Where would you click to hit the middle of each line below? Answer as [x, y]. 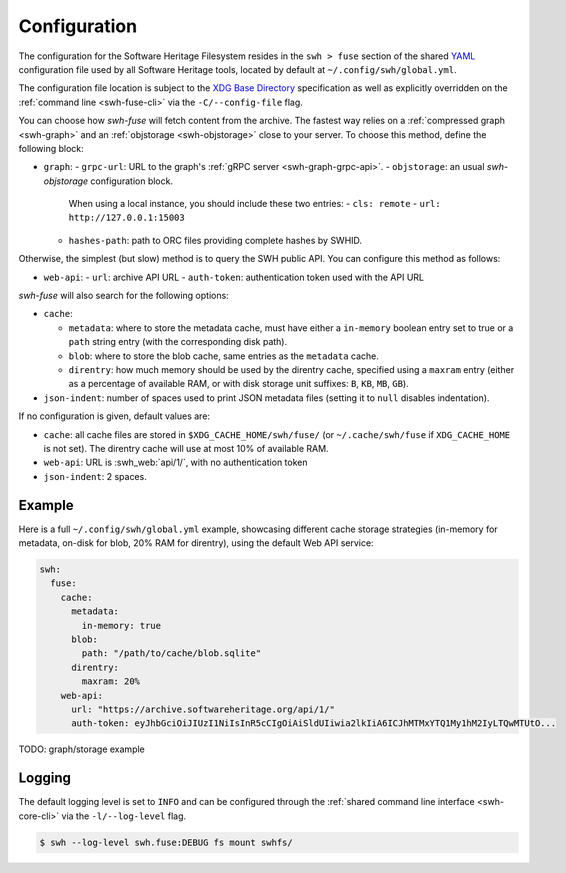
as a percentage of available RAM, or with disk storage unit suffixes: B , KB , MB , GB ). [238, 384]
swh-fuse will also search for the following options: [123, 296]
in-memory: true [121, 625]
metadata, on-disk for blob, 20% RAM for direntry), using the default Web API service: [196, 543]
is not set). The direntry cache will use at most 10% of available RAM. [186, 448]
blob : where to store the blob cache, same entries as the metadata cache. [224, 356]
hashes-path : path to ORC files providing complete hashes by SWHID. [215, 240]
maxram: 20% [110, 681]
